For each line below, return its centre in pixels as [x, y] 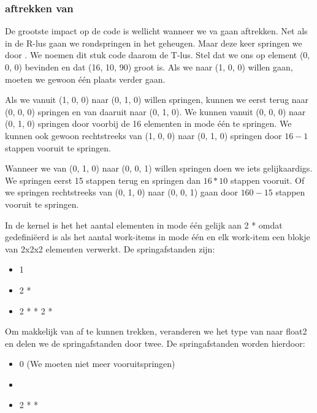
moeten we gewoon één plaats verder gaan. [85, 79]
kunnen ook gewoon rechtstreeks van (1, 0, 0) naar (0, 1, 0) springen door [143, 135]
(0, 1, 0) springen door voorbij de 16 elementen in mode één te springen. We [148, 123]
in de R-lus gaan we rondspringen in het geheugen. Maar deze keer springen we [154, 43]
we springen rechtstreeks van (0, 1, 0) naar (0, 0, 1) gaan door [121, 192]
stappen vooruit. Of [267, 180]
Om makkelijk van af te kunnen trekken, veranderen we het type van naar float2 [156, 331]
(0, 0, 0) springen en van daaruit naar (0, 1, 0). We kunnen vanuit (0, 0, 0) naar [155, 111]
